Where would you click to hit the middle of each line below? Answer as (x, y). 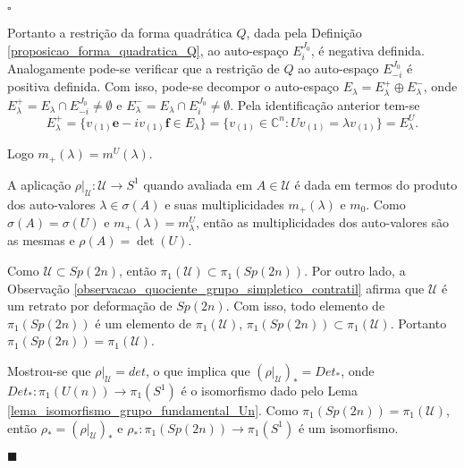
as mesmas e (41, 240)
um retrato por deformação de (90, 306)
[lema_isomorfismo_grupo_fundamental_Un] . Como (153, 410)
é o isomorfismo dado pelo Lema (270, 391)
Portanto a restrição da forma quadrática (120, 32)
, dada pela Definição (304, 32)
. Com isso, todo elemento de (305, 306)
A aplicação (39, 184)
